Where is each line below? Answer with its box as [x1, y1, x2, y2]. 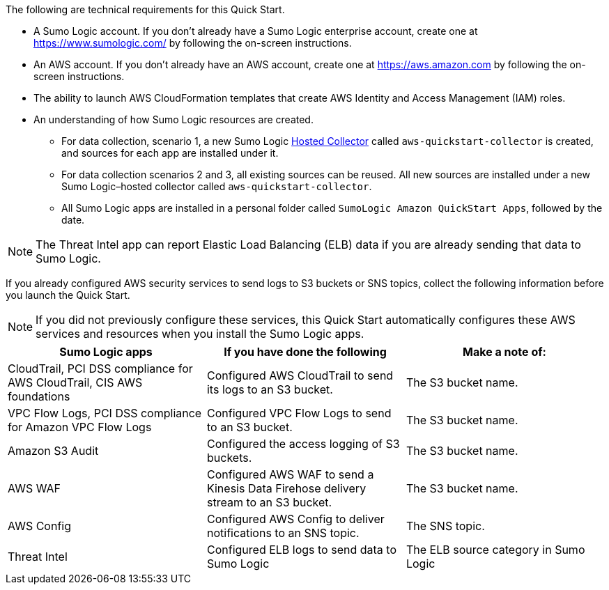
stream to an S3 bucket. [206, 495, 332, 509]
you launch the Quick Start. [6, 289, 130, 301]
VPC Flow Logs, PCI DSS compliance [8, 406, 202, 420]
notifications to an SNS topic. [206, 526, 360, 540]
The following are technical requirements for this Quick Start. [6, 3, 285, 15]
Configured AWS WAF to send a [206, 467, 374, 481]
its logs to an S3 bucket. [206, 382, 333, 396]
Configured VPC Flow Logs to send [206, 406, 392, 420]
